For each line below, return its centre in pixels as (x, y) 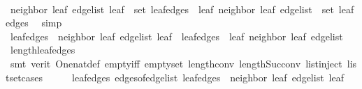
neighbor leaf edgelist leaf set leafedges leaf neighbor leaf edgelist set (172, 9)
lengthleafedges (43, 50)
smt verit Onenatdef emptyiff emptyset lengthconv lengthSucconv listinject (176, 63)
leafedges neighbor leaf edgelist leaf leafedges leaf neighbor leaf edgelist (176, 36)
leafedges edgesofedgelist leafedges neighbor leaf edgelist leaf (208, 77)
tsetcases (24, 77)
